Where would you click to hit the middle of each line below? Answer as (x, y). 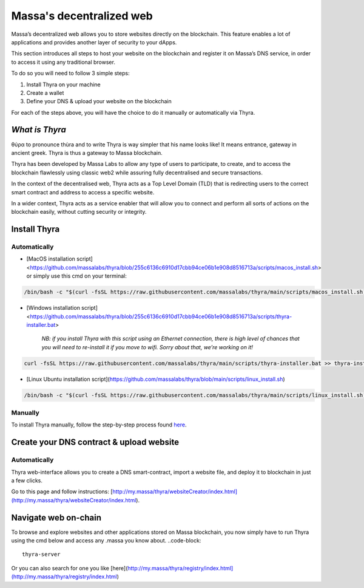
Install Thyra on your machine (64, 84)
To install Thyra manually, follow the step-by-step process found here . (99, 425)
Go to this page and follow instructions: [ (62, 491)
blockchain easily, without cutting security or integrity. (79, 212)
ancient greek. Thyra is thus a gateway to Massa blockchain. (87, 152)
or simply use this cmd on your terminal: (76, 276)
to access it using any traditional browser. (63, 62)
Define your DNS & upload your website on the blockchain (99, 101)
